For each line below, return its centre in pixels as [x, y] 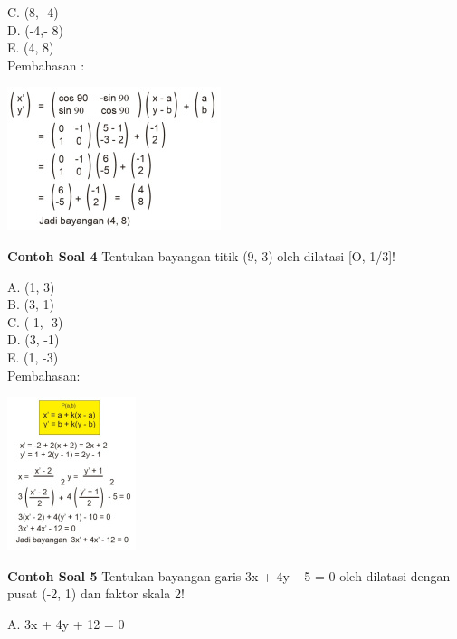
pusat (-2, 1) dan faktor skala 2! [96, 593]
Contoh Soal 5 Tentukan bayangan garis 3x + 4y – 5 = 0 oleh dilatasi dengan [229, 575]
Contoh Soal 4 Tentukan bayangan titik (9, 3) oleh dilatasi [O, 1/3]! [202, 255]
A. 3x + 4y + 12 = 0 [66, 623]
